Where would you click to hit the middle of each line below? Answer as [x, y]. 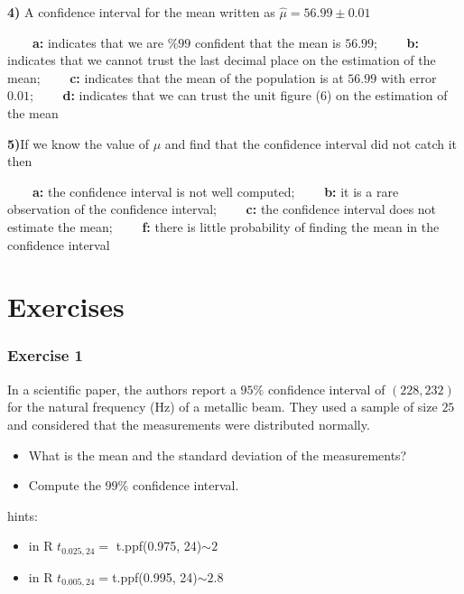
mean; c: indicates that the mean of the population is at [176, 77]
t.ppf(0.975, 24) [159, 546]
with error [408, 77]
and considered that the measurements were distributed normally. [189, 424]
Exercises [66, 306]
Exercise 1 [45, 355]
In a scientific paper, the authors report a [122, 389]
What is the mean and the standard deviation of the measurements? [218, 455]
